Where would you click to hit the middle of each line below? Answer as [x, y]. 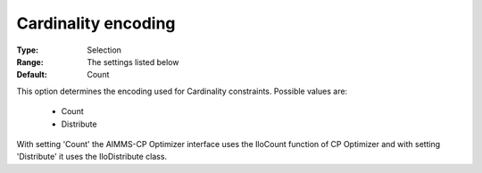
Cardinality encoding [96, 23]
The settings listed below [133, 62]
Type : [28, 50]
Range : [30, 62]
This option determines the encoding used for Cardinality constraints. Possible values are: [182, 91]
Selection [104, 50]
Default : [32, 75]
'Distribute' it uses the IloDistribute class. [92, 157]
